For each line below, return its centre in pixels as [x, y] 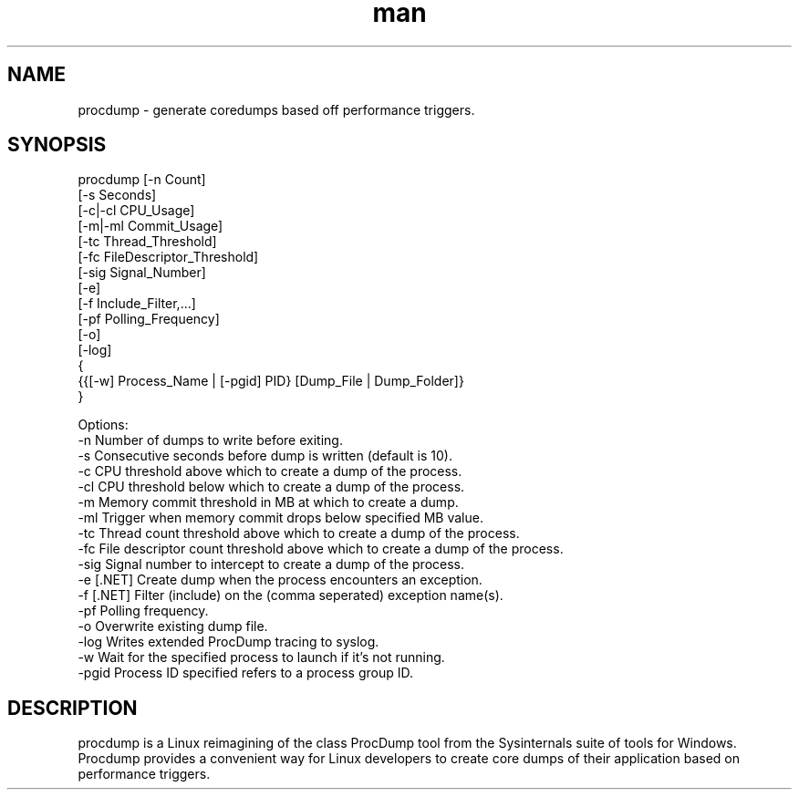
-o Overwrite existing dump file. [173, 626]
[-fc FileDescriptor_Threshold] [168, 257]
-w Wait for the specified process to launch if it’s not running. [261, 657]
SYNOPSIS [57, 145]
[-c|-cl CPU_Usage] [136, 211]
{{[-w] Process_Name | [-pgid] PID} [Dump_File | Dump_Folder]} [271, 381]
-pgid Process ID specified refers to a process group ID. [245, 673]
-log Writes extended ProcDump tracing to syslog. [228, 642]
